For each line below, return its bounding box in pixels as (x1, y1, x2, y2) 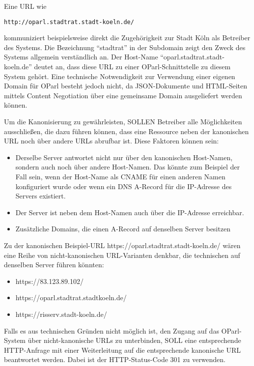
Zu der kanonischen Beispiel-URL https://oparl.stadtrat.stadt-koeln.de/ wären (4, 240, 241, 250)
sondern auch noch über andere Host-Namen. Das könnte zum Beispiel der (15, 162, 240, 172)
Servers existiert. (15, 191, 66, 201)
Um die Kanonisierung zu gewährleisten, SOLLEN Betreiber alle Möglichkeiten (4, 116, 242, 126)
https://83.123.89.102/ (15, 276, 84, 286)
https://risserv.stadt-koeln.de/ (15, 309, 107, 319)
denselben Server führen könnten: (4, 259, 104, 270)
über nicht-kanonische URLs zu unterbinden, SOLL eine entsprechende (28, 335, 241, 345)
